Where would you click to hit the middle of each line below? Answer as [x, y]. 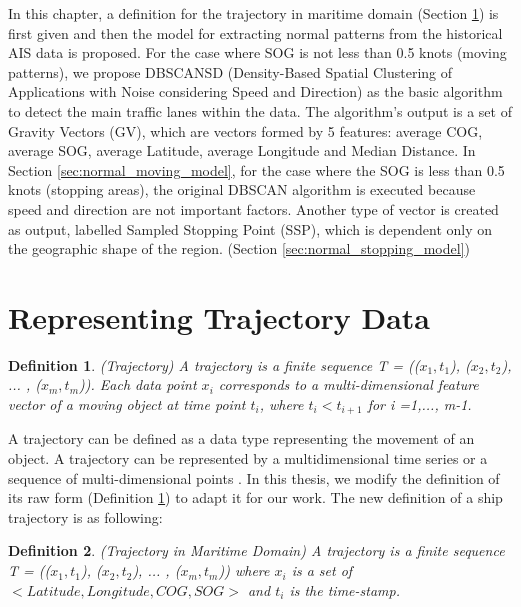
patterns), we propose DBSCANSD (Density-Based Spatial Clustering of [230, 71]
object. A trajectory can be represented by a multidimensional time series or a [248, 458]
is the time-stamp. [344, 589]
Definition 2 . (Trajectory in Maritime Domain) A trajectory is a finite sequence [256, 550]
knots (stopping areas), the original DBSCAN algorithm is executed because [242, 189]
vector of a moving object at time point [127, 404]
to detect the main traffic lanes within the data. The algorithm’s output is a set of [260, 110]
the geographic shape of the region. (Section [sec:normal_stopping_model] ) [239, 248]
